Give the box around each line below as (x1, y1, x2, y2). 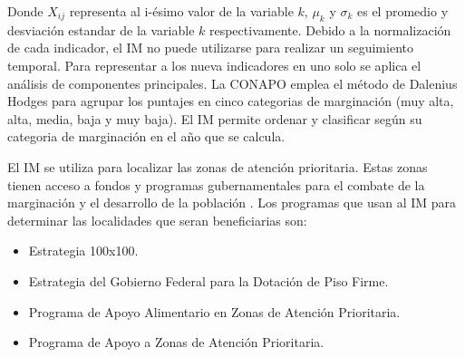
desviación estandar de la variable (7, 20, 195, 39)
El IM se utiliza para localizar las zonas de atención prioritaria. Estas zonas (7, 157, 428, 176)
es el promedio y (357, 2, 449, 20)
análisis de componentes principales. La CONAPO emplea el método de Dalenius (7, 73, 458, 92)
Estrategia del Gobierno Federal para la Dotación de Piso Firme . (28, 271, 389, 290)
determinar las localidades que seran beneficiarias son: (7, 210, 307, 229)
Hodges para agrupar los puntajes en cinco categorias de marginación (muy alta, (7, 92, 454, 111)
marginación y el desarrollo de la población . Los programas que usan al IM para (7, 193, 457, 212)
